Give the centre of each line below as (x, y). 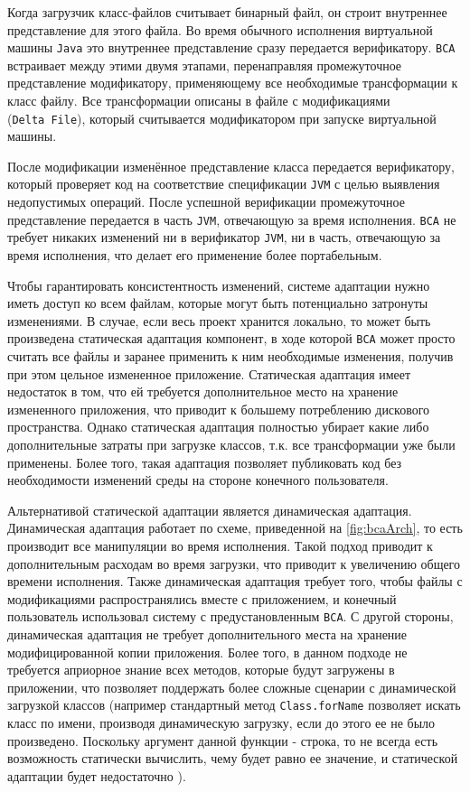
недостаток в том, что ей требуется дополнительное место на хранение (203, 391)
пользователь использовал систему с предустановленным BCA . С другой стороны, (230, 616)
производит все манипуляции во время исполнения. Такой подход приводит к (220, 545)
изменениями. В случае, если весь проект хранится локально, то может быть (219, 320)
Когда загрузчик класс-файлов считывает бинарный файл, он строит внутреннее (227, 12)
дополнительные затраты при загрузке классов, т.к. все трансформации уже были (231, 445)
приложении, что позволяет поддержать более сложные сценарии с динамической (232, 687)
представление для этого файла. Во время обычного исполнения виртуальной (220, 29)
